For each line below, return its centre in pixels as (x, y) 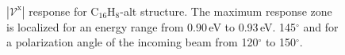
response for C (64, 11)
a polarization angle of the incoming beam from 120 (132, 42)
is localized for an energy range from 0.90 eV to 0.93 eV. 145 (151, 26)
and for (321, 26)
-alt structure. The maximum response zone (226, 11)
